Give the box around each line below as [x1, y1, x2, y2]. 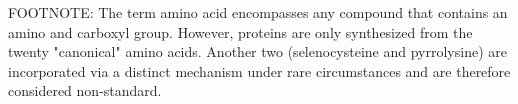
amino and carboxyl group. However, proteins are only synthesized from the [8, 21, 473, 42]
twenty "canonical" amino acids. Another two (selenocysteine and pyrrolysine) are [8, 41, 507, 62]
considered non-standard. [8, 80, 162, 101]
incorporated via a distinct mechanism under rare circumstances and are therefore [8, 60, 511, 81]
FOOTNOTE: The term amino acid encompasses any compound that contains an [8, 2, 508, 22]
